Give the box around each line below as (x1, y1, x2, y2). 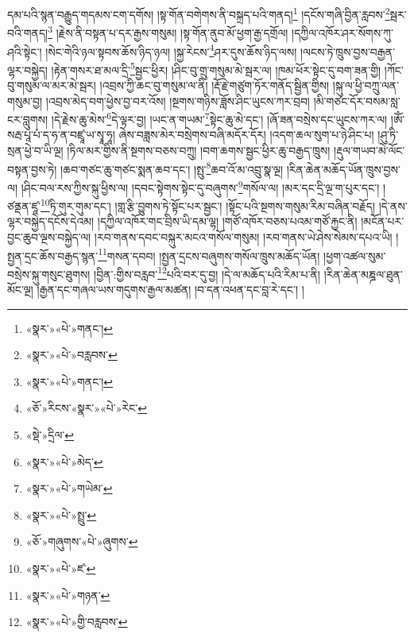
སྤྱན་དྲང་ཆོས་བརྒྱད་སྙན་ (7, 247, 99, 264)
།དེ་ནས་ (378, 197, 408, 214)
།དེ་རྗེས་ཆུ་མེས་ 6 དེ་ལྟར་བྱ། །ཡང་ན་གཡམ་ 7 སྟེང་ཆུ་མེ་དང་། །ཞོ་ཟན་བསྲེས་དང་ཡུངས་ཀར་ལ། (51, 109, 388, 127)
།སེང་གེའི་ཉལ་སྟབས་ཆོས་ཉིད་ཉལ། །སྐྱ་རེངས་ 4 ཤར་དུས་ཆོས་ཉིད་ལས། (45, 41, 297, 60)
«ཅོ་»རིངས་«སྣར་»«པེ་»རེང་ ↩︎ (25, 400, 148, 416)
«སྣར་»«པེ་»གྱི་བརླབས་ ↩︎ (25, 613, 128, 630)
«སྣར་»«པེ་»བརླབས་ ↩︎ (25, 346, 118, 363)
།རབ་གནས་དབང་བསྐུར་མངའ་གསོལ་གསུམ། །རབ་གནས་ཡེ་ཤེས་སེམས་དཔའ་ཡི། (94, 228, 393, 245)
